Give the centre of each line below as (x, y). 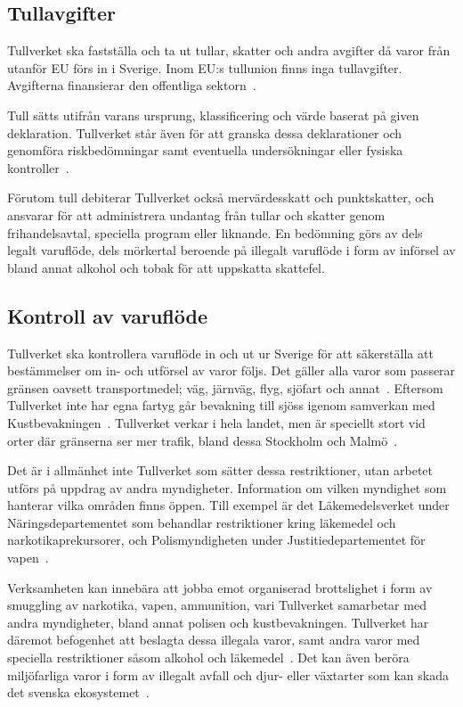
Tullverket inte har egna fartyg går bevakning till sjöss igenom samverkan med (221, 405)
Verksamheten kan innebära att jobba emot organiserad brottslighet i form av (220, 587)
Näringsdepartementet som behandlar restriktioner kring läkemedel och (202, 522)
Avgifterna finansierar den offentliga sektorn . (132, 85)
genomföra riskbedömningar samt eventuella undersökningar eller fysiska (205, 150)
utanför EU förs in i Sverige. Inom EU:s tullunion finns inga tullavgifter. (205, 67)
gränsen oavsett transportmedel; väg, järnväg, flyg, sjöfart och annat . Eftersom (225, 387)
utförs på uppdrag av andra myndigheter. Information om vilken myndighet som (227, 487)
